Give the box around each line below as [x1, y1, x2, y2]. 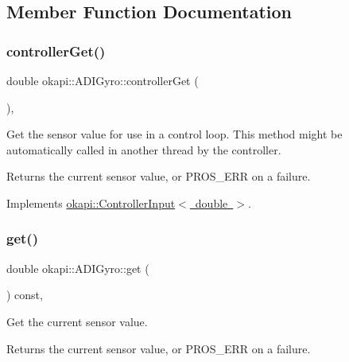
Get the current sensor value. [6, 313, 148, 329]
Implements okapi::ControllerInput [6, 194, 176, 211]
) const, [6, 286, 43, 303]
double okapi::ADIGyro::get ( [6, 259, 149, 276]
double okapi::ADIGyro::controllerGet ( [6, 72, 199, 88]
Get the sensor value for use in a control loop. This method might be [6, 126, 343, 142]
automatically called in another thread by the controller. [6, 141, 281, 158]
